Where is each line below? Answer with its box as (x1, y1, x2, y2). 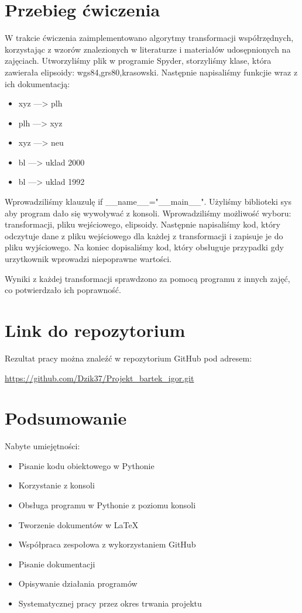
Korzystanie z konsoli (18, 479, 95, 491)
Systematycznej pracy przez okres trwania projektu (18, 597, 202, 609)
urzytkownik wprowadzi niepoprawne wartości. (5, 253, 171, 265)
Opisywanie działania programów (18, 577, 138, 590)
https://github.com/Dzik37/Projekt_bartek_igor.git (5, 371, 194, 384)
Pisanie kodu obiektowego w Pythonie (18, 459, 155, 471)
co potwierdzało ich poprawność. (5, 284, 121, 296)
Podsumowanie (5, 406, 127, 430)
